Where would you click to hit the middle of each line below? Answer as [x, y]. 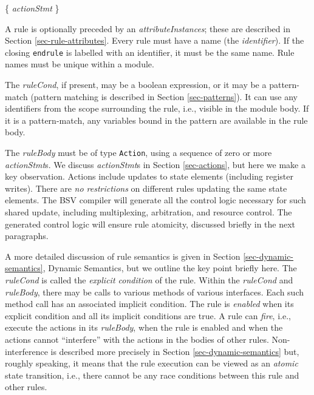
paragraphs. [27, 236]
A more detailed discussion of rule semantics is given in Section [123, 256]
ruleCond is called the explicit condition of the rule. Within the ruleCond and [149, 280]
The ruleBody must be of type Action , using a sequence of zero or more [138, 152]
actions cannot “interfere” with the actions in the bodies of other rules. [137, 339]
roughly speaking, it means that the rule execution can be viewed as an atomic [152, 363]
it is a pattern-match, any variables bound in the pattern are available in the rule [156, 120]
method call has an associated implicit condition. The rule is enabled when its [149, 304]
